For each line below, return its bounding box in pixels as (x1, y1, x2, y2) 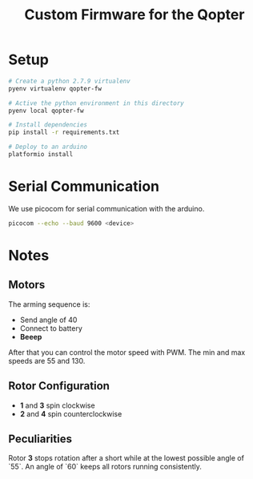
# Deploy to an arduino (8, 143, 88, 151)
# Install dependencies (8, 121, 88, 129)
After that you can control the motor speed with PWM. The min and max (8, 347, 246, 357)
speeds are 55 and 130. (8, 356, 86, 365)
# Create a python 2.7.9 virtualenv (8, 77, 131, 85)
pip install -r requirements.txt (8, 128, 120, 137)
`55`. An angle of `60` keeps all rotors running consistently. (8, 462, 203, 472)
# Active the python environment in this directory (8, 99, 184, 107)
